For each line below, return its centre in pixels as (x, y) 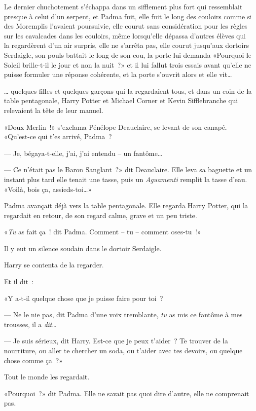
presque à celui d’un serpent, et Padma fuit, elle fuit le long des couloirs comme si (128, 16)
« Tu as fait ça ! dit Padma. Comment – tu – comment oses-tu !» (103, 232)
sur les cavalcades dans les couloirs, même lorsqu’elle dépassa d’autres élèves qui (125, 35)
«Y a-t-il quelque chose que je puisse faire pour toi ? (84, 298)
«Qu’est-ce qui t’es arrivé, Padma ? (58, 136)
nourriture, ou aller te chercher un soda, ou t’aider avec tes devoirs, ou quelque (123, 351)
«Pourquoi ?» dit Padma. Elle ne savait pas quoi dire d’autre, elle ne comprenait (127, 393)
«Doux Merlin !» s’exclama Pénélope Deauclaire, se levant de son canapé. (115, 127)
